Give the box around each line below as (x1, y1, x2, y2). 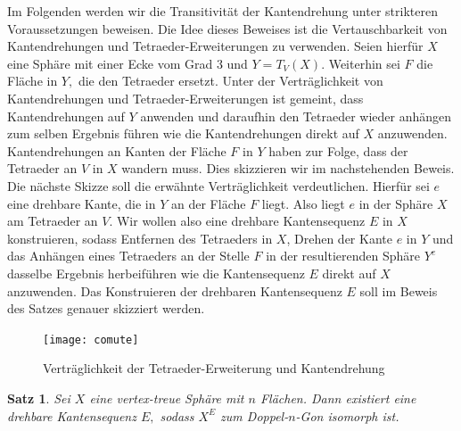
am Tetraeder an (7, 211, 98, 230)
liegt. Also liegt (261, 194, 345, 212)
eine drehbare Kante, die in (7, 194, 156, 212)
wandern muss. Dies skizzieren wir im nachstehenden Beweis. (121, 159, 455, 178)
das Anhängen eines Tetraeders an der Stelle (7, 246, 250, 265)
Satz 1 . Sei (7, 388, 70, 407)
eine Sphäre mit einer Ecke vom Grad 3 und (7, 54, 248, 72)
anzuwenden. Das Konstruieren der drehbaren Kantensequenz (7, 281, 342, 300)
